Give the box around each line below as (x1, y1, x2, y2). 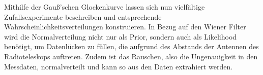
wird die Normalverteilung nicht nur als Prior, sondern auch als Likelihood (4, 31, 237, 42)
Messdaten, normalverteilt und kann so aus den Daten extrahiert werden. (4, 61, 233, 71)
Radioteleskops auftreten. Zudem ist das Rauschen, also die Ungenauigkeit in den (4, 51, 258, 61)
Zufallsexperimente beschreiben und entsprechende (4, 11, 162, 22)
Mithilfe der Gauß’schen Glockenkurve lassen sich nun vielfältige (4, 2, 205, 12)
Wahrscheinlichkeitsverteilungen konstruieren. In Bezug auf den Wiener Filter (4, 21, 246, 32)
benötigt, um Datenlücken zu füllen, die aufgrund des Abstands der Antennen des (4, 41, 259, 52)
